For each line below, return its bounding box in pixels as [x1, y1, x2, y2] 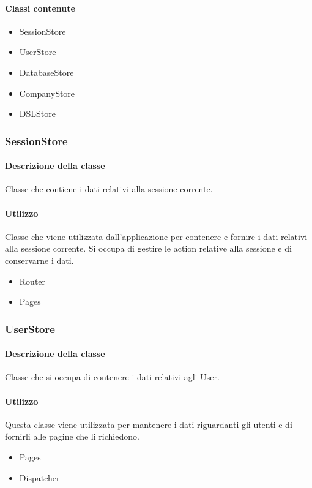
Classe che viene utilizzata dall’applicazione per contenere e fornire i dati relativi [5, 230, 308, 242]
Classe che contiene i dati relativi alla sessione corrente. [5, 182, 213, 195]
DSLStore [19, 107, 56, 120]
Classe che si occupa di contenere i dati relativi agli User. [5, 370, 220, 383]
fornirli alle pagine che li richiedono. [5, 430, 139, 443]
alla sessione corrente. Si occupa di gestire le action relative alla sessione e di [5, 242, 292, 255]
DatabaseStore [19, 66, 74, 78]
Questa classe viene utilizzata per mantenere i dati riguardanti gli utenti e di [5, 418, 292, 430]
